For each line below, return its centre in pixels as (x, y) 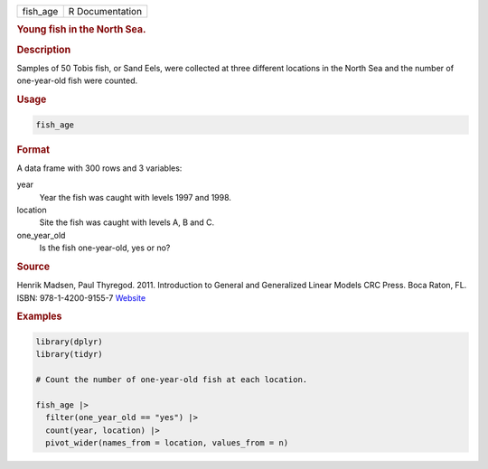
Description (44, 50)
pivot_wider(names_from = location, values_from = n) (167, 442)
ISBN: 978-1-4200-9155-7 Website (81, 297)
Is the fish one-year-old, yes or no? (105, 248)
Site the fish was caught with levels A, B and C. (127, 222)
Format (33, 149)
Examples (39, 316)
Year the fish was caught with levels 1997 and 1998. (136, 197)
